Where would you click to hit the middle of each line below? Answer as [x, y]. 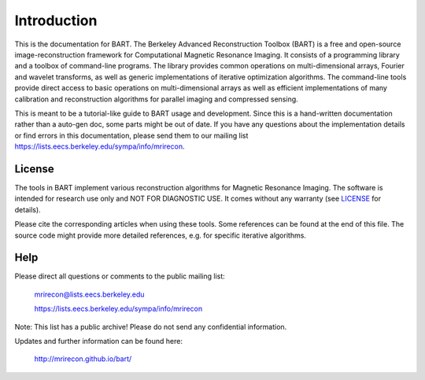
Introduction [56, 20]
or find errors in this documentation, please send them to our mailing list [131, 135]
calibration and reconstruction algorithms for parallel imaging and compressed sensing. [156, 99]
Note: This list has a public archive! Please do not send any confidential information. [151, 327]
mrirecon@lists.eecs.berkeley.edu [89, 294]
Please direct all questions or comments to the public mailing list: [120, 276]
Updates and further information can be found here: [98, 341]
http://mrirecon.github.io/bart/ [83, 359]
